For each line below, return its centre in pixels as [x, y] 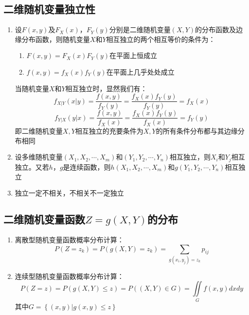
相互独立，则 [190, 157]
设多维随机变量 [39, 157]
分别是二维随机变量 [140, 30]
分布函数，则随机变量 [56, 39]
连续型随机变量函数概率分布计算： [69, 276]
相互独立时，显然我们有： [106, 88]
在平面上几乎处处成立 [140, 71]
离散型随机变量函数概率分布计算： [69, 239]
